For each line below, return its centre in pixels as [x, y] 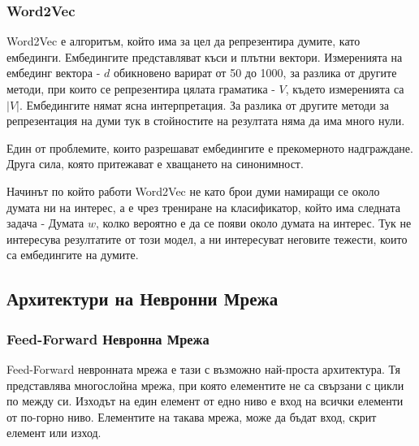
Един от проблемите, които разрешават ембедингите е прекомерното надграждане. [210, 147]
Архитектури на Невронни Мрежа [143, 299]
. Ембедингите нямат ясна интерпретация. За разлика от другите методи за [204, 104]
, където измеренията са [345, 89]
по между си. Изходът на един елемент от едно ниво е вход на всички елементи [205, 401]
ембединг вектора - [54, 73]
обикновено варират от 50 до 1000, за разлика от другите [255, 73]
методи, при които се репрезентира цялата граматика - [141, 89]
